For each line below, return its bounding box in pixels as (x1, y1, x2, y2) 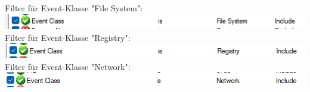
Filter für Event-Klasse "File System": (5, 2, 143, 14)
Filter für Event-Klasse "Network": (5, 60, 131, 72)
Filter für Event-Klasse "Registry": (5, 31, 131, 43)
